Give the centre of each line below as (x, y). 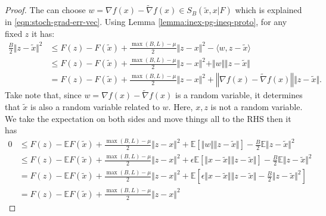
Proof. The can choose (45, 10)
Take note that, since (43, 95)
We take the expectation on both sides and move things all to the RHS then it (148, 118)
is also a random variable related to (95, 106)
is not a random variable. (257, 106)
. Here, (181, 106)
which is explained (268, 10)
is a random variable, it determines (239, 95)
